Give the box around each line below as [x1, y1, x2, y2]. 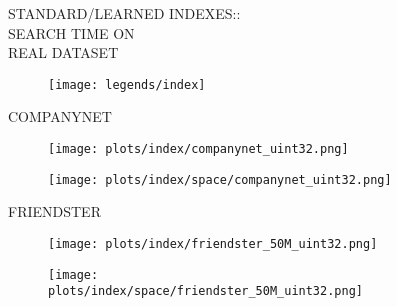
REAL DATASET [8, 42, 119, 63]
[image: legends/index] [48, 77, 206, 92]
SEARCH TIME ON [8, 22, 135, 43]
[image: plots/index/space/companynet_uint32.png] [48, 172, 392, 187]
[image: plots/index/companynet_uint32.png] [48, 142, 349, 157]
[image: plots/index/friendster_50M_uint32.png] [48, 236, 378, 251]
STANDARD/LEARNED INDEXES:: [8, 3, 241, 23]
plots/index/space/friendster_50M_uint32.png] [48, 284, 363, 299]
